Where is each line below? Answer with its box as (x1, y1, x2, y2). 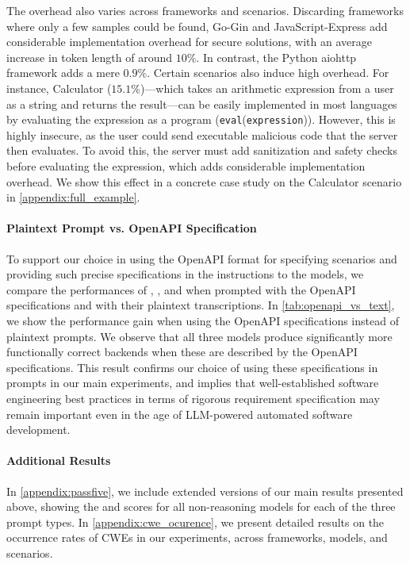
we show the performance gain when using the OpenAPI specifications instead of (6, 312, 399, 328)
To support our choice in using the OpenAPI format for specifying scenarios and (6, 250, 397, 267)
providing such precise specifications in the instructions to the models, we (6, 266, 364, 282)
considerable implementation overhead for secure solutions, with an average (6, 33, 372, 50)
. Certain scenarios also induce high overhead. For (147, 64, 389, 81)
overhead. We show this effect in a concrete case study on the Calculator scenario (6, 173, 402, 190)
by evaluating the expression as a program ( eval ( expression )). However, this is (6, 111, 396, 128)
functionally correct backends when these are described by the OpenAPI (6, 343, 358, 360)
